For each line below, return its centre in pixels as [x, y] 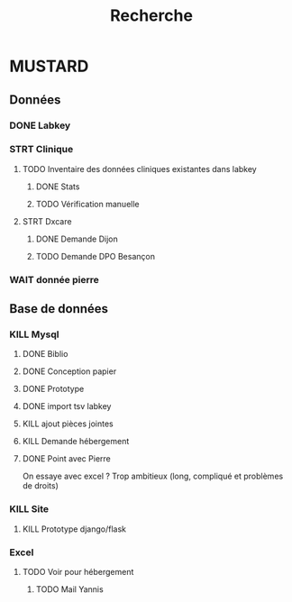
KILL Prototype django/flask [74, 529]
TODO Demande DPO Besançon [96, 256]
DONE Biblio [45, 354]
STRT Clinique [41, 150]
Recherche [151, 16]
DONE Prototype [53, 389]
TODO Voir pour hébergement [78, 572]
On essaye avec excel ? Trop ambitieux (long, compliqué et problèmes [153, 476]
